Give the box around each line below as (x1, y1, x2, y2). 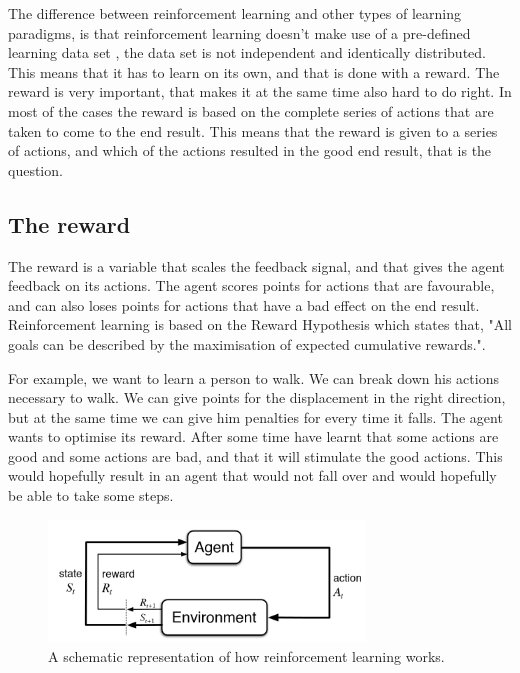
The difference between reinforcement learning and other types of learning (8, 3, 461, 23)
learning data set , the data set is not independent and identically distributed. (8, 42, 486, 63)
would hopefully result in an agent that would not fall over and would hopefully (8, 465, 497, 486)
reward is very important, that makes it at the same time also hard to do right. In (8, 81, 512, 102)
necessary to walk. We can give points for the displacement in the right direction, (8, 387, 506, 408)
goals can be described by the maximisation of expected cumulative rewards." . (8, 333, 486, 354)
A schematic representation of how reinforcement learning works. (48, 645, 445, 666)
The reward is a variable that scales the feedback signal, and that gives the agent (8, 255, 505, 276)
